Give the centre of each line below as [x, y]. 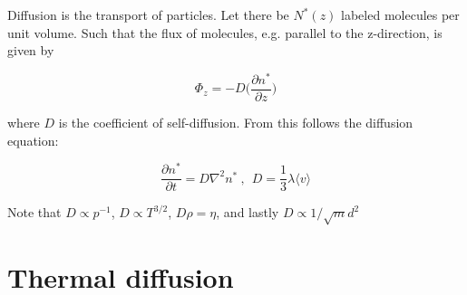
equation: [33, 140]
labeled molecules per [400, 14]
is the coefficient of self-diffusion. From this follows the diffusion [236, 122]
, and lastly [248, 212]
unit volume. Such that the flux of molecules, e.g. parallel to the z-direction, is [225, 32]
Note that [34, 212]
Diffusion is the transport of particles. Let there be [148, 14]
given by [31, 50]
